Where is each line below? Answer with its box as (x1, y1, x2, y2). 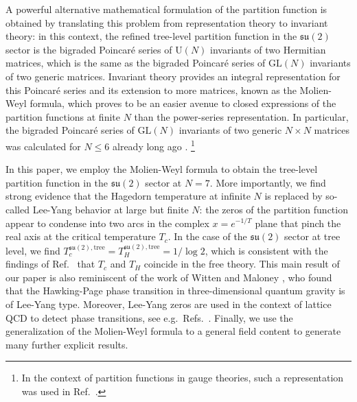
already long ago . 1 (113, 137, 195, 153)
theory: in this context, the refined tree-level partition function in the (5, 29, 297, 43)
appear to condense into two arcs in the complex (5, 215, 209, 230)
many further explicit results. (5, 337, 128, 351)
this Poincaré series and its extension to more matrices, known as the (5, 82, 297, 97)
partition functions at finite (5, 109, 120, 123)
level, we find (5, 243, 60, 257)
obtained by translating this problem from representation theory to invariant (5, 15, 328, 29)
